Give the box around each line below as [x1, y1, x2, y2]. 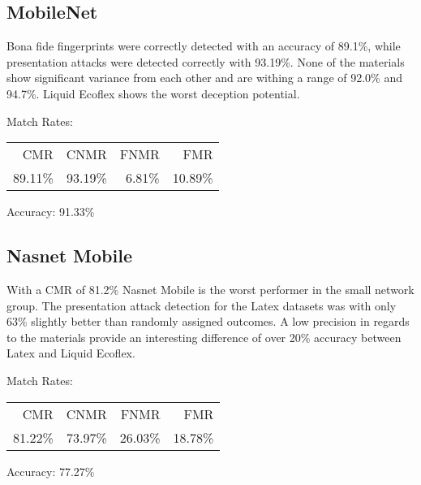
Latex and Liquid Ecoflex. [6, 344, 135, 362]
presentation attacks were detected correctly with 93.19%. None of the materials [6, 53, 405, 70]
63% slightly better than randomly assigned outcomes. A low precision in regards [6, 313, 410, 330]
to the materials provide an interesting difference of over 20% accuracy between [6, 328, 402, 345]
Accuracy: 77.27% [6, 462, 95, 479]
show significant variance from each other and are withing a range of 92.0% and [6, 69, 403, 86]
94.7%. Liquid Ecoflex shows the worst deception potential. [6, 84, 300, 102]
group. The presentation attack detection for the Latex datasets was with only [6, 297, 397, 314]
